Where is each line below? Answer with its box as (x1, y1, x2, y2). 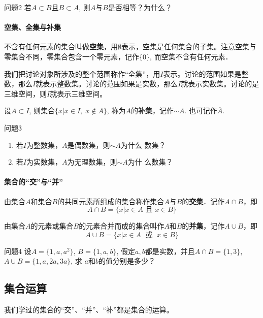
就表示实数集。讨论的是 (181, 78, 259, 89)
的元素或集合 (30, 220, 74, 231)
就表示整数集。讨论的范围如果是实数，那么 (36, 78, 178, 89)
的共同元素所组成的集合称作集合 (57, 196, 165, 206)
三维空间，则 (4, 88, 47, 99)
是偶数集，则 (67, 139, 110, 150)
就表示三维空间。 (50, 88, 107, 99)
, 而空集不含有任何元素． (150, 51, 233, 61)
